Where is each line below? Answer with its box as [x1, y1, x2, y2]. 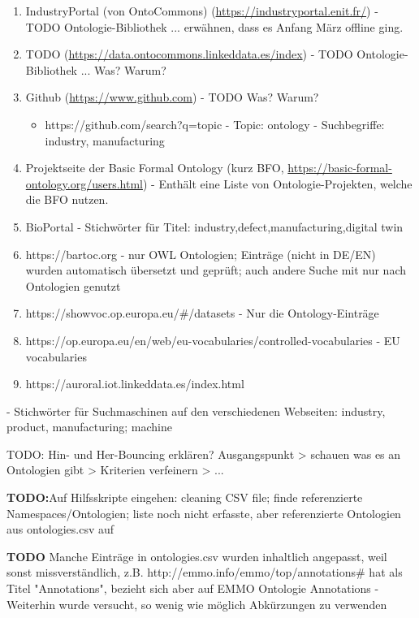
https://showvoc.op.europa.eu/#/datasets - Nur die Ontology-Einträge [25, 305, 379, 322]
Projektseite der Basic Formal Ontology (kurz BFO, [25, 159, 284, 176]
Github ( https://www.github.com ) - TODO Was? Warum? [25, 89, 319, 106]
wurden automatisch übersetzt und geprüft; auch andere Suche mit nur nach [25, 261, 407, 279]
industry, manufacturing [45, 132, 165, 149]
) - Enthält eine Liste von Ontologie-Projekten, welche [142, 175, 413, 192]
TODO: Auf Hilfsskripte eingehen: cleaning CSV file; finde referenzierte [6, 489, 363, 506]
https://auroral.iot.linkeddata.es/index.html [25, 375, 244, 392]
